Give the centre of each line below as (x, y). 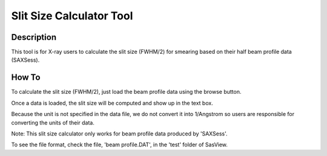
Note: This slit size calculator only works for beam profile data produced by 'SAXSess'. (119, 134)
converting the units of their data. (53, 122)
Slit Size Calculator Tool (72, 16)
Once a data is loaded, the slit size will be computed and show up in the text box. (112, 103)
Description (34, 37)
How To (26, 78)
